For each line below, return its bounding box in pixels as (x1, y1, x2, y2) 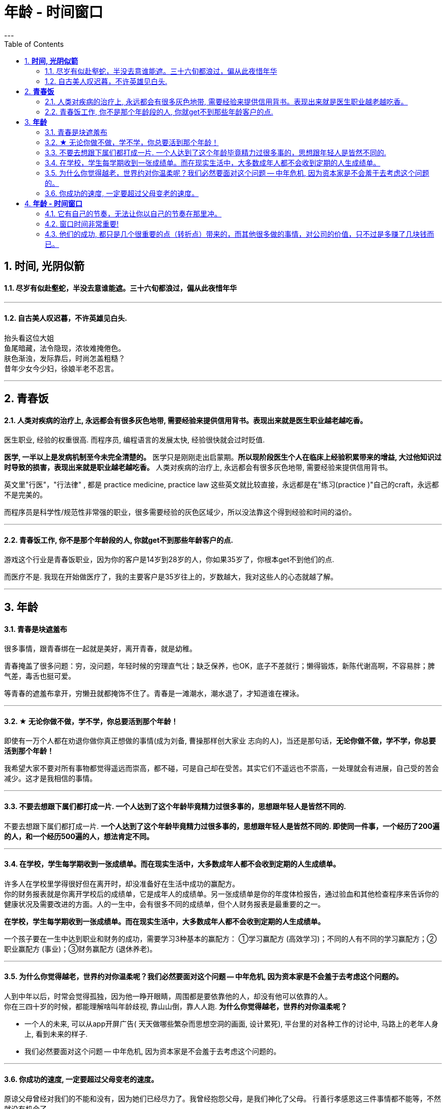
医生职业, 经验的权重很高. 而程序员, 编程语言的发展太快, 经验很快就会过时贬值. (4, 435, 265, 445)
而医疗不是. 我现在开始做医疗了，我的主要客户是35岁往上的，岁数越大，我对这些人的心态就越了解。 (4, 572, 338, 581)
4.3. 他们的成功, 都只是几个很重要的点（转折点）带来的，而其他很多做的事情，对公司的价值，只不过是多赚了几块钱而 (45, 229, 434, 238)
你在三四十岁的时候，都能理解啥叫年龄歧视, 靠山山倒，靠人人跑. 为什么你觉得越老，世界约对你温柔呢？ (4, 1002, 347, 1011)
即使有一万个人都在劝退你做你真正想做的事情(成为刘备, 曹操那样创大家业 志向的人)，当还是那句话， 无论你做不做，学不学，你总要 (4, 736, 436, 745)
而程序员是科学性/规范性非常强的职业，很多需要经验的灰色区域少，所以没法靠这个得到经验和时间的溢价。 (4, 508, 356, 517)
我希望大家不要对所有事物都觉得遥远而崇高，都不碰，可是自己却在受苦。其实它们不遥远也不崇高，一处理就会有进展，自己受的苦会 (4, 764, 439, 773)
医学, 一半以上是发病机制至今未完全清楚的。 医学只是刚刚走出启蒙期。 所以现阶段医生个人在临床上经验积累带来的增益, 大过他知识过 (4, 453, 442, 462)
